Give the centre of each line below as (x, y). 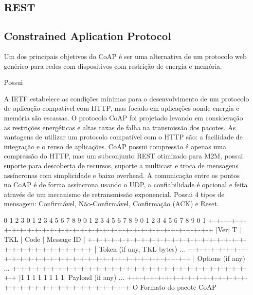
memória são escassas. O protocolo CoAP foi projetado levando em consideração (124, 117)
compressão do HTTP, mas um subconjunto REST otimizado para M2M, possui (124, 156)
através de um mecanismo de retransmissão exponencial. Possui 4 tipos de (114, 194)
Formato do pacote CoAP (178, 287)
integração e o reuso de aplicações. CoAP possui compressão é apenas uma (115, 146)
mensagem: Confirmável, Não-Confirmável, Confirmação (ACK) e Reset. (111, 204)
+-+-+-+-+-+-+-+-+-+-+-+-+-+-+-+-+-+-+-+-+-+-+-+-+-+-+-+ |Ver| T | (123, 229)
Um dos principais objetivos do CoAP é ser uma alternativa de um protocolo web (125, 56)
